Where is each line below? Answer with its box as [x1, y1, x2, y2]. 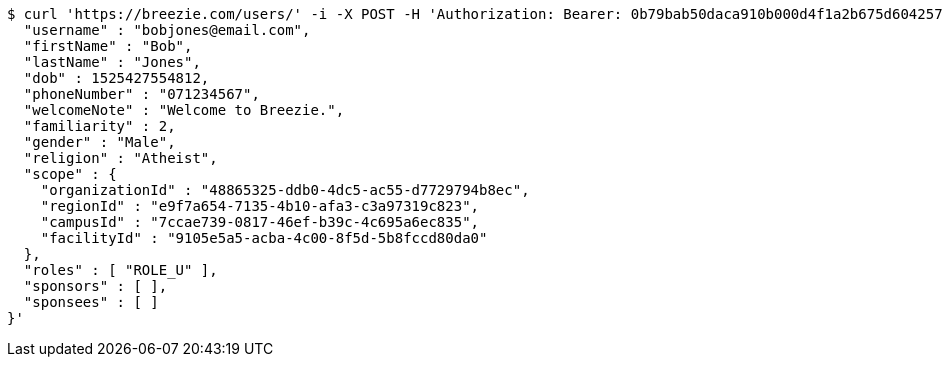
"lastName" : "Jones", [23, 54, 201, 70]
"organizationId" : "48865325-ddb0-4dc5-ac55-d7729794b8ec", [40, 182, 530, 198]
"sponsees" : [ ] [23, 294, 159, 310]
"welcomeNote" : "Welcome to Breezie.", [23, 102, 345, 118]
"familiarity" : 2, [23, 118, 176, 134]
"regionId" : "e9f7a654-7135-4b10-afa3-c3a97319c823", [40, 198, 480, 214]
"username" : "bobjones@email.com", [23, 22, 311, 38]
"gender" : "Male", [23, 134, 176, 150]
